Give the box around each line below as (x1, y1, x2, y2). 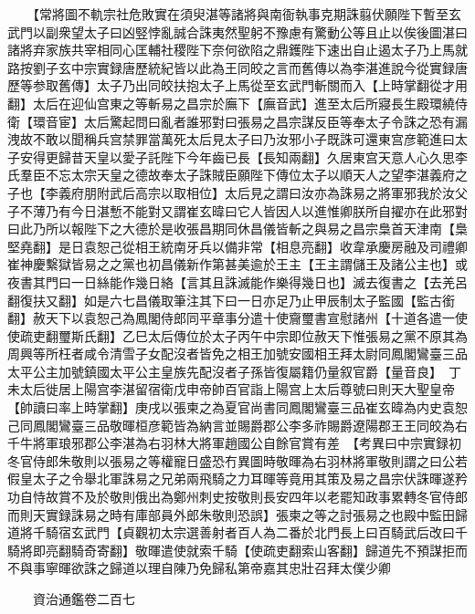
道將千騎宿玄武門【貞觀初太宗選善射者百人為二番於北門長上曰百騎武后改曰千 (7, 523, 468, 542)
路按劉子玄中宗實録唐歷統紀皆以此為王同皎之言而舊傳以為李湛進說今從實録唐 (7, 57, 468, 77)
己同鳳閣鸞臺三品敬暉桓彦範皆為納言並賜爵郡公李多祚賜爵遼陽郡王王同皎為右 (7, 415, 468, 434)
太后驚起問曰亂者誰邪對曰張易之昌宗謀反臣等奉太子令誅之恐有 (83, 111, 455, 130)
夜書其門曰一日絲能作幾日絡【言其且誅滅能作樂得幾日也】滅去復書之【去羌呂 (7, 272, 468, 291)
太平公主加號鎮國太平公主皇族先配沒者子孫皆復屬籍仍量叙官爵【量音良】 (7, 361, 436, 380)
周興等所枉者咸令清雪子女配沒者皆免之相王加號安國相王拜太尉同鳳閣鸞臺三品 (7, 344, 468, 363)
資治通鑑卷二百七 (32, 589, 135, 608)
